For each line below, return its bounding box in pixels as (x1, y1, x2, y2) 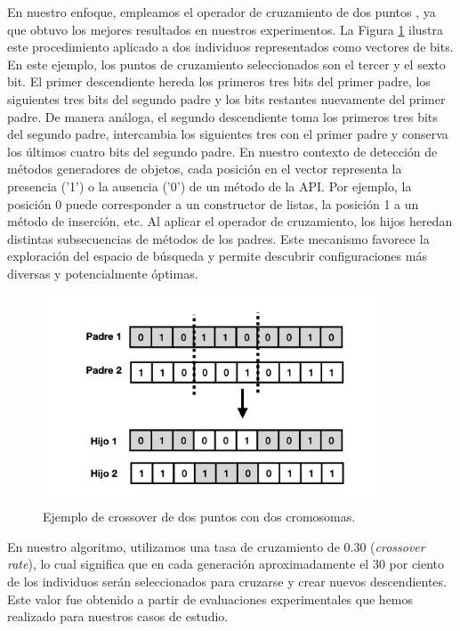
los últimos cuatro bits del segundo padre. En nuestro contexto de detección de (7, 142, 438, 160)
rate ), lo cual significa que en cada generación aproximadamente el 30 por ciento (7, 554, 445, 573)
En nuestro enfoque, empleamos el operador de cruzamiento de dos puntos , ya (7, 3, 436, 20)
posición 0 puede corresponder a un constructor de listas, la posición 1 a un (7, 194, 419, 213)
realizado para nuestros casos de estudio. (7, 607, 229, 626)
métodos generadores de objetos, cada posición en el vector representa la (7, 159, 402, 178)
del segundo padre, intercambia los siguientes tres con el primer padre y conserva (7, 125, 448, 143)
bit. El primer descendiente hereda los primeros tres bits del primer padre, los (7, 72, 431, 91)
